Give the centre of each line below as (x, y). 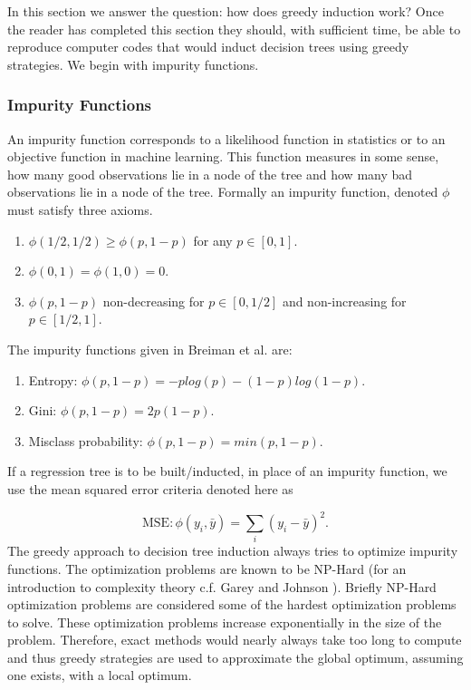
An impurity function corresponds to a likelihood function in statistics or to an (226, 138)
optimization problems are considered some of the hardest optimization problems (232, 604)
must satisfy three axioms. (80, 209)
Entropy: (53, 379)
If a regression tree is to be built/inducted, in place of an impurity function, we (227, 471)
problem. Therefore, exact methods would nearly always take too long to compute (235, 640)
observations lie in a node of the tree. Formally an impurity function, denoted (223, 192)
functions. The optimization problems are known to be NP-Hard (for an (207, 568)
